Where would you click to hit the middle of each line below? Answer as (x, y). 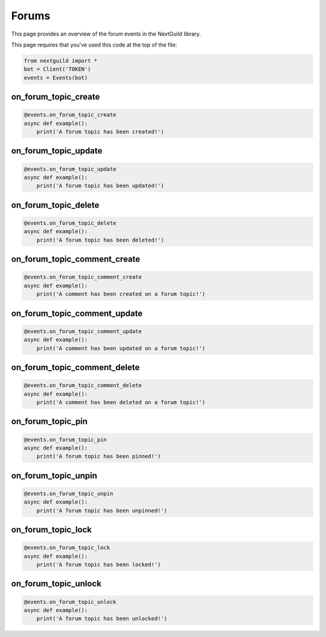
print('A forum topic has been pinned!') (99, 456)
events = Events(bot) (56, 78)
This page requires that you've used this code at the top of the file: (94, 45)
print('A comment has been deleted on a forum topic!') (121, 402)
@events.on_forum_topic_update (70, 169)
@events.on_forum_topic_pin (65, 440)
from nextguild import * (61, 61)
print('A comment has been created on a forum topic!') (121, 294)
